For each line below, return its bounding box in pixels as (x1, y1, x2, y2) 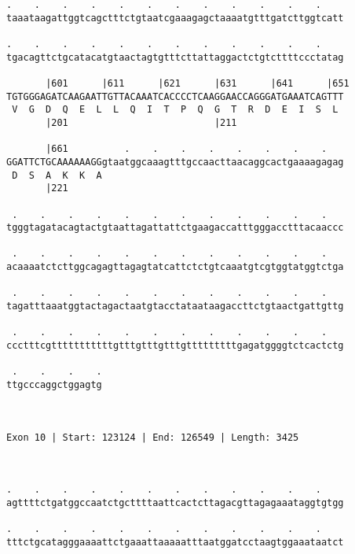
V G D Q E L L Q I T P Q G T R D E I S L (12, 104, 339, 116)
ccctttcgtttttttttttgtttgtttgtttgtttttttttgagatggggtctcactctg (6, 340, 344, 352)
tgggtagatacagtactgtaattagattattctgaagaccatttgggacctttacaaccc (6, 222, 344, 234)
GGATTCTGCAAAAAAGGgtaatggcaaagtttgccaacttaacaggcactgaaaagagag (6, 156, 344, 168)
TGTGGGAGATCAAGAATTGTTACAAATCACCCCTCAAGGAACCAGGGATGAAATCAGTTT (6, 90, 344, 102)
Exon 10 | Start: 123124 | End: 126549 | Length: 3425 (6, 431, 299, 443)
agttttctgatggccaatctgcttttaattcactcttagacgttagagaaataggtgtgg (6, 497, 344, 508)
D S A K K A (12, 169, 102, 181)
